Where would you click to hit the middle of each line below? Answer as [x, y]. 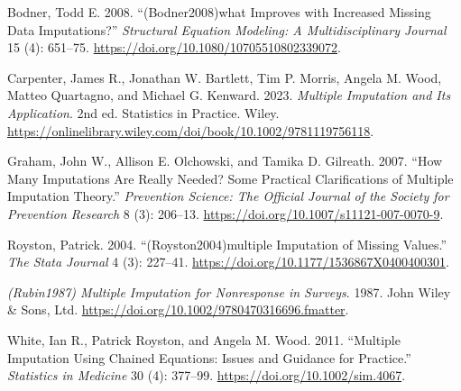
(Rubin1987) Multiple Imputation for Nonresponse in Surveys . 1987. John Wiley [229, 291]
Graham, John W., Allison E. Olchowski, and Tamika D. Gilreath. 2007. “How [225, 161]
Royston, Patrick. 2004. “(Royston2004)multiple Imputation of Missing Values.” [227, 244]
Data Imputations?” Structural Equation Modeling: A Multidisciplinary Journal [227, 29]
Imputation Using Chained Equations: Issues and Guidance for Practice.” [209, 357]
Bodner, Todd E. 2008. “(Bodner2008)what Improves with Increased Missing [219, 12]
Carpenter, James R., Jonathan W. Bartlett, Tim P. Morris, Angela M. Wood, [225, 77]
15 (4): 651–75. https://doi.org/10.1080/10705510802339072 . [175, 47]
